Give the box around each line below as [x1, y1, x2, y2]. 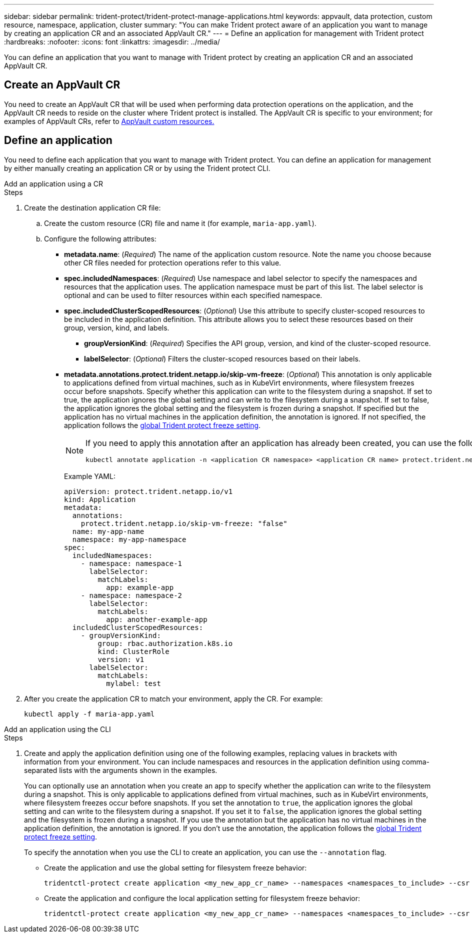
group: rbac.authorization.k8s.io [97, 639, 233, 647]
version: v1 [97, 655, 144, 663]
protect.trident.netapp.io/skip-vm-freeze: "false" [80, 519, 287, 527]
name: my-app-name [72, 527, 144, 535]
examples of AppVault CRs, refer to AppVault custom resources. [4, 116, 214, 125]
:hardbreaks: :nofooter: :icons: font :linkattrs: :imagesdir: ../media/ [4, 37, 220, 46]
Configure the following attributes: [44, 234, 156, 243]
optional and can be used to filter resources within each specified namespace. [64, 290, 322, 299]
